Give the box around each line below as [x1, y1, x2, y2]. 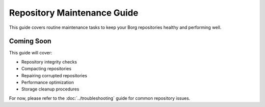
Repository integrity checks [21, 59, 77, 64]
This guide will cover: [9, 50, 53, 56]
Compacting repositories [21, 66, 72, 72]
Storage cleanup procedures [21, 86, 79, 92]
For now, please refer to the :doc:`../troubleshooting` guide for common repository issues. [9, 95, 190, 101]
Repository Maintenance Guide [9, 7, 138, 18]
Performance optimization [21, 80, 74, 86]
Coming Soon [9, 37, 52, 45]
